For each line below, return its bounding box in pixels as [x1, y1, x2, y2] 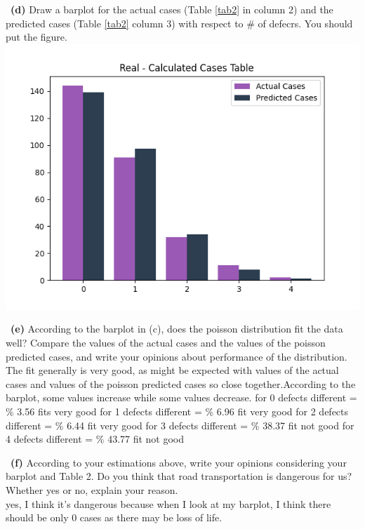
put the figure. [6, 29, 67, 44]
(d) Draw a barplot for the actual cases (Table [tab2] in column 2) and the [11, 2, 333, 16]
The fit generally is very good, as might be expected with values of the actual [6, 363, 339, 377]
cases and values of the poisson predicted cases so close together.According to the [6, 376, 356, 391]
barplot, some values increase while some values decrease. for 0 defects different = [6, 390, 357, 405]
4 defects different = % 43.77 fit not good [6, 431, 185, 446]
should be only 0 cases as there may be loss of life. [6, 510, 223, 525]
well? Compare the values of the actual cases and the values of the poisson [6, 335, 326, 349]
